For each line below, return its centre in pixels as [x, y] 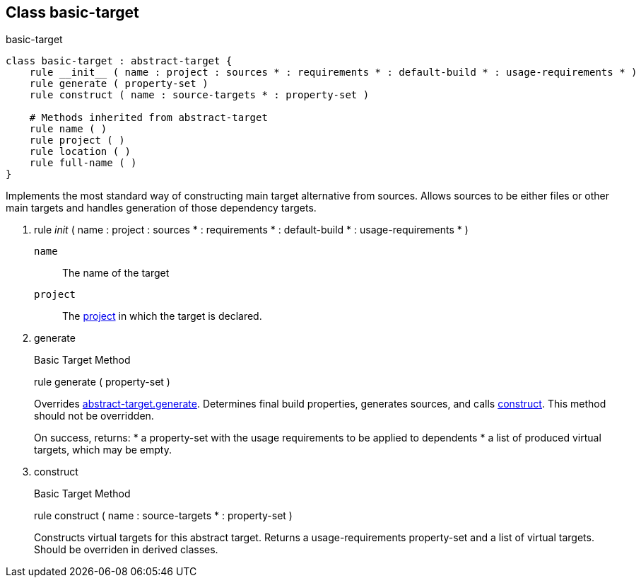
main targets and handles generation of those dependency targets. [161, 208]
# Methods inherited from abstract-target [148, 118]
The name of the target [116, 273]
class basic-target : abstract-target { [119, 61]
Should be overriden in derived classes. [126, 550]
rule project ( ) [77, 140]
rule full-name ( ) [83, 163]
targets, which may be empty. [103, 450]
